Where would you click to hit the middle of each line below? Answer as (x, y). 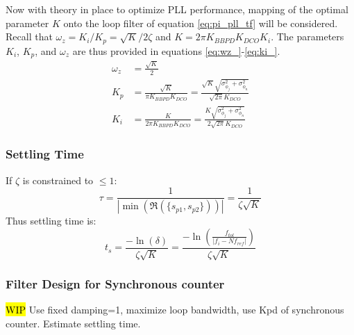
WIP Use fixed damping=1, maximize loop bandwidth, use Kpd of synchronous (175, 310)
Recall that (29, 36)
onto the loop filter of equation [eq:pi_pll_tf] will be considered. (201, 23)
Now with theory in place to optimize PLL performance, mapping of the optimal (177, 9)
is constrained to (58, 180)
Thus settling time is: (51, 221)
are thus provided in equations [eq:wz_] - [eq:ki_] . (176, 50)
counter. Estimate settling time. (73, 324)
